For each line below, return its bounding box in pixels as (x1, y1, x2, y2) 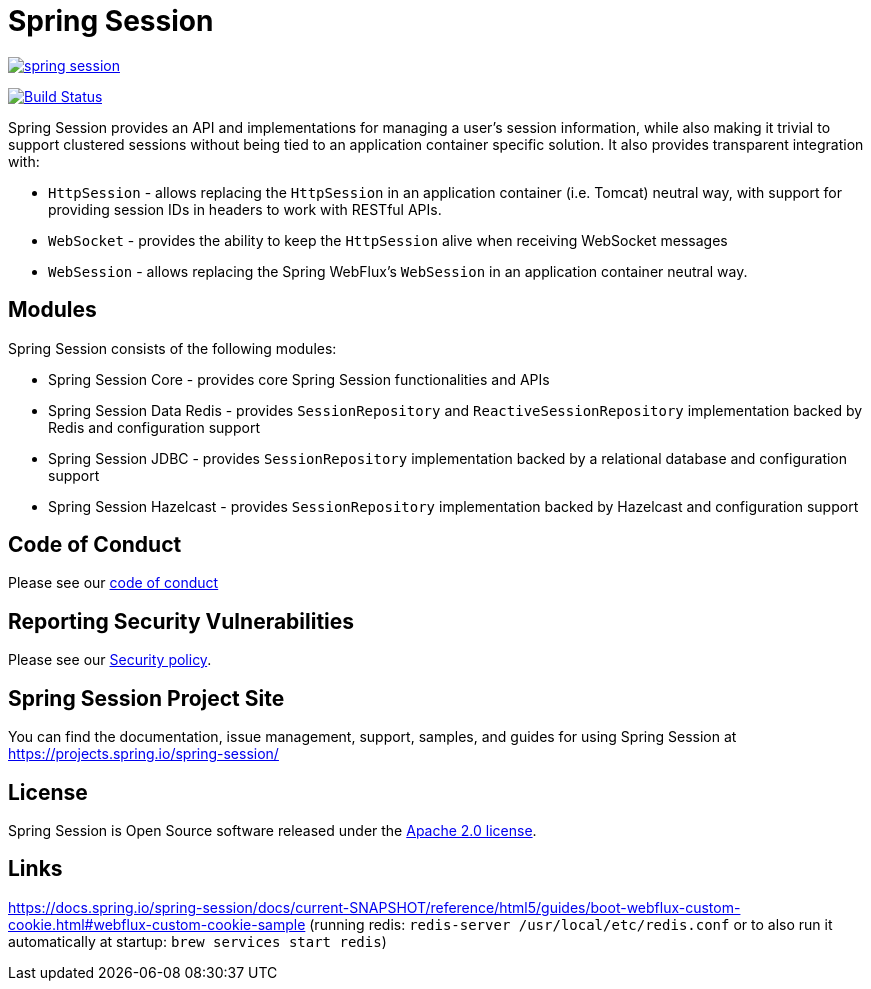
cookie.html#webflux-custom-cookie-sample (8, 915, 306, 933)
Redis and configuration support (48, 418, 260, 436)
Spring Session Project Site (8, 685, 285, 711)
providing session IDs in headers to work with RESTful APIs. (48, 200, 442, 218)
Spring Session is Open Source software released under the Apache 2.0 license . (8, 821, 537, 839)
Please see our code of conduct (8, 574, 219, 592)
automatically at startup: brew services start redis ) (8, 932, 387, 950)
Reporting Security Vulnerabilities (8, 608, 355, 634)
